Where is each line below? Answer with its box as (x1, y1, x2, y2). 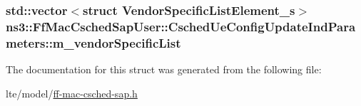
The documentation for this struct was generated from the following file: (6, 62, 322, 77)
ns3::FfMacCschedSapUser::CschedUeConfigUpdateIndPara (6, 17, 356, 35)
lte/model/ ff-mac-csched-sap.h (6, 85, 138, 100)
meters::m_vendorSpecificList (6, 33, 181, 51)
